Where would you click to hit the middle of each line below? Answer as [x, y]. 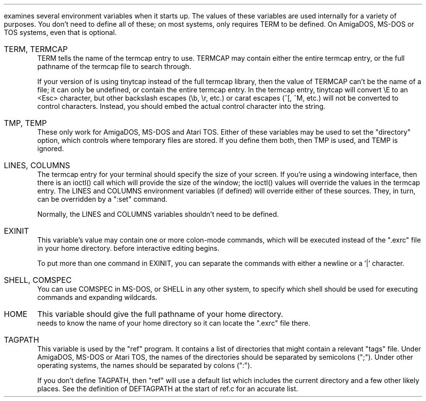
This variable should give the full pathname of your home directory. [160, 314]
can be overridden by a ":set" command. [102, 199]
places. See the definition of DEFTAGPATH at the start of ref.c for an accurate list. [168, 389]
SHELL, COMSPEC [38, 280]
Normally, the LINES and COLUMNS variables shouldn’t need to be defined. [158, 214]
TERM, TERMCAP [36, 49]
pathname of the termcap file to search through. [114, 66]
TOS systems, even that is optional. [60, 32]
